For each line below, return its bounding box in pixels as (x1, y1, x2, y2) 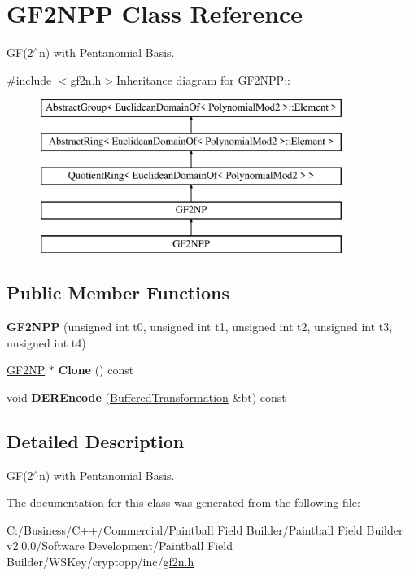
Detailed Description (7, 428, 185, 453)
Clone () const (58, 361, 134, 378)
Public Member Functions (7, 280, 229, 305)
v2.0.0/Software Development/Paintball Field (7, 537, 233, 554)
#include (7, 71, 52, 88)
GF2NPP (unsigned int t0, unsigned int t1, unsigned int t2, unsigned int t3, (7, 318, 393, 335)
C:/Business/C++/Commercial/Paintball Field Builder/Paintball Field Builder (7, 521, 403, 538)
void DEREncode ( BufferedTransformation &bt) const (7, 388, 286, 405)
